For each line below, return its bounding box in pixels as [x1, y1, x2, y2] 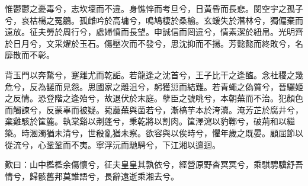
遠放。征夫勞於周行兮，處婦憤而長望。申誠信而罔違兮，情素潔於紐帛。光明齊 [5, 25, 303, 38]
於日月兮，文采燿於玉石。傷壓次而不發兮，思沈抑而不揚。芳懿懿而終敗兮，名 [5, 37, 303, 49]
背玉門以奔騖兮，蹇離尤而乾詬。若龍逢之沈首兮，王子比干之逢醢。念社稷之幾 [5, 68, 303, 81]
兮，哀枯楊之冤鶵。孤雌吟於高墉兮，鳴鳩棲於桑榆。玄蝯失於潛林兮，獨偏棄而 [5, 14, 303, 26]
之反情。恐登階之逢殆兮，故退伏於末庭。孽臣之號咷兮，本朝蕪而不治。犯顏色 [5, 92, 303, 104]
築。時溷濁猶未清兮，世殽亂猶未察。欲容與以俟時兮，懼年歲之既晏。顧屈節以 [5, 126, 303, 139]
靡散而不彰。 [5, 49, 54, 61]
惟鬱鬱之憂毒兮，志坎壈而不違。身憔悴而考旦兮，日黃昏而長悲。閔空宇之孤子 [5, 2, 303, 14]
